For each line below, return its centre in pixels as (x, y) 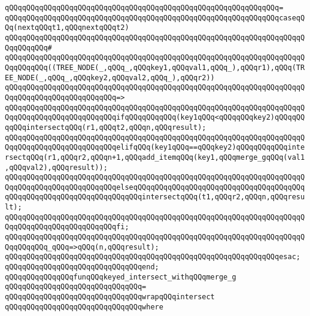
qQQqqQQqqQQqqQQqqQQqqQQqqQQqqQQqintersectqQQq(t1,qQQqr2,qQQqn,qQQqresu (155, 197)
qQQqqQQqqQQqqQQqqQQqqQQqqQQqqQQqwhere (84, 307)
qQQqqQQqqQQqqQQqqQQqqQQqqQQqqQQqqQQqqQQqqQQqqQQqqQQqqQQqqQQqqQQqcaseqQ (155, 18)
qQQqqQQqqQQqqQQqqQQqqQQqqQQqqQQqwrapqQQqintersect (110, 297)
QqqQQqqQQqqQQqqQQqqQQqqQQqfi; (67, 227)
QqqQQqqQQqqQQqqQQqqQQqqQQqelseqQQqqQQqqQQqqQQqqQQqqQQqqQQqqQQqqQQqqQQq (155, 187)
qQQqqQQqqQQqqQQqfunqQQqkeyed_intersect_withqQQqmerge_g (121, 277)
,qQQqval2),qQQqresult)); (56, 167)
